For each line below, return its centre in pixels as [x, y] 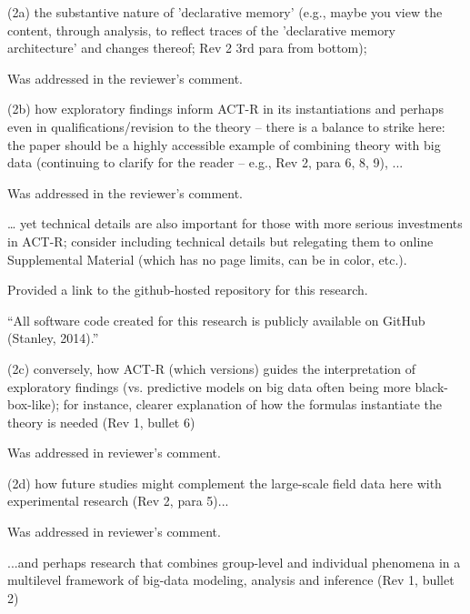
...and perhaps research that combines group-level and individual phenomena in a [234, 562]
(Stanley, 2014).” [53, 338]
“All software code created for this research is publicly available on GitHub [216, 320]
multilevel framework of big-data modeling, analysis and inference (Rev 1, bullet [231, 580]
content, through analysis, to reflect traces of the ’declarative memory [202, 30]
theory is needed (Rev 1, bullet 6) [101, 422]
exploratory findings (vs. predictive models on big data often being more [209, 386]
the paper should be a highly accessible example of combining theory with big [224, 144]
